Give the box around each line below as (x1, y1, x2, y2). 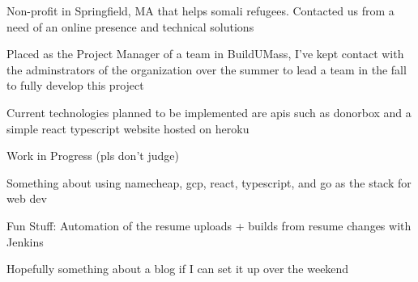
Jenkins (6, 233, 44, 250)
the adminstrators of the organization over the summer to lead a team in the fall (6, 61, 407, 78)
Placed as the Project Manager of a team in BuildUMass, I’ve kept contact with (6, 45, 404, 62)
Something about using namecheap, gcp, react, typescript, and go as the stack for (6, 174, 412, 191)
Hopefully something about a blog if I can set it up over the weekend (6, 260, 349, 277)
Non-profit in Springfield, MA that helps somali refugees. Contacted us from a (6, 2, 395, 19)
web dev (6, 190, 47, 207)
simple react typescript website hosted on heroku (6, 120, 250, 137)
